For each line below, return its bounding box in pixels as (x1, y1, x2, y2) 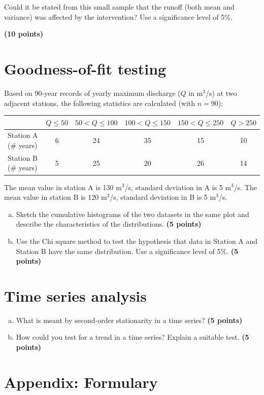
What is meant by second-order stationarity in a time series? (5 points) (16, 314, 243, 325)
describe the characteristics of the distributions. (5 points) (16, 219, 202, 229)
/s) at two (205, 87, 237, 98)
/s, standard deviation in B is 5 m (110, 192, 216, 202)
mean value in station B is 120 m (4, 192, 107, 202)
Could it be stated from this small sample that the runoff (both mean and (4, 2, 235, 12)
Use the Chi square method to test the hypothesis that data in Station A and (16, 235, 258, 246)
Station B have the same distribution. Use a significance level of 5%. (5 (16, 245, 238, 256)
